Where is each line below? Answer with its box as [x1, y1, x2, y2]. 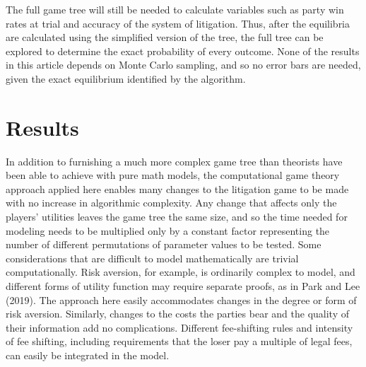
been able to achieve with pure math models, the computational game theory [6, 168, 340, 182]
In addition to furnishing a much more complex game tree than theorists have [6, 153, 343, 168]
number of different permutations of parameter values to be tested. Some [6, 237, 321, 252]
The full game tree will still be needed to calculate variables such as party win [6, 2, 344, 16]
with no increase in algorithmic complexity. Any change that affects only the [6, 195, 337, 210]
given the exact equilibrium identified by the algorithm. [6, 71, 246, 86]
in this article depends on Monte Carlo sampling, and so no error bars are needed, [6, 57, 361, 72]
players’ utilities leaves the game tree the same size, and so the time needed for [6, 209, 348, 224]
